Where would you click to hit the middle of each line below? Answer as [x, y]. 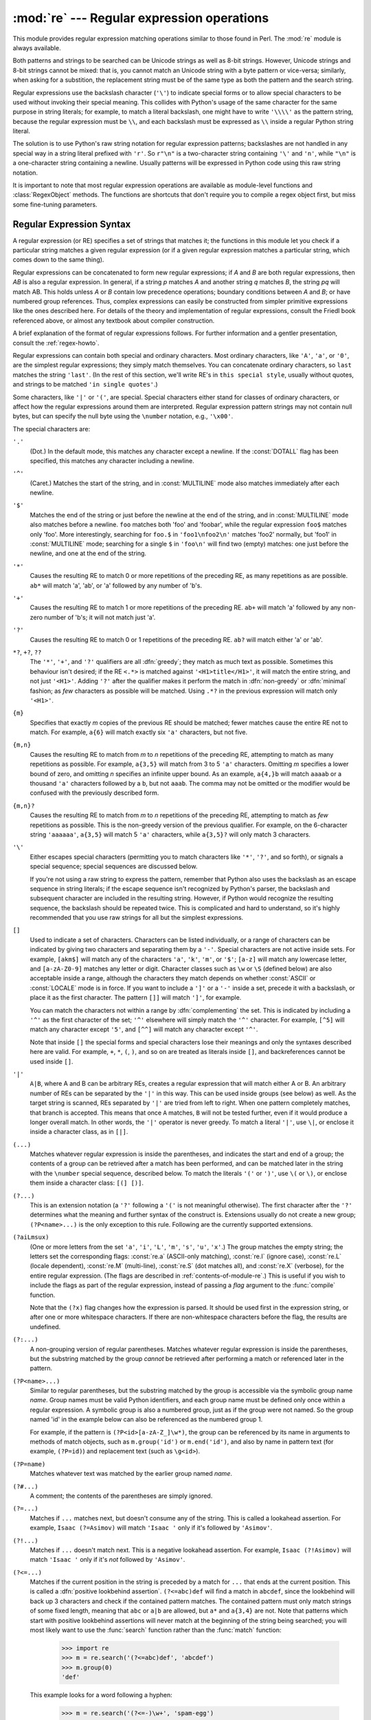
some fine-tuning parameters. [55, 204]
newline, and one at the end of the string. [88, 553]
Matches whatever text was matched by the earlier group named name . [131, 1474]
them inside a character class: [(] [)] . [87, 1183]
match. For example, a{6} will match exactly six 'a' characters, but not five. [139, 732]
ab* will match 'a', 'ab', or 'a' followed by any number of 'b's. [116, 585]
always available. [37, 47]
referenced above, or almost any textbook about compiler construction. [114, 321]
